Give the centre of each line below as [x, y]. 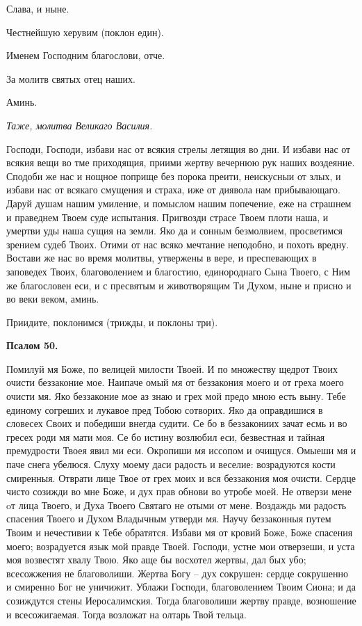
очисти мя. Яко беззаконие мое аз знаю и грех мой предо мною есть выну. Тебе [176, 396]
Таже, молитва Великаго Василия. [80, 125]
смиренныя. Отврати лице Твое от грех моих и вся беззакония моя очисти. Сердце [181, 477]
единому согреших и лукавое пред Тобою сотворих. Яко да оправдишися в [165, 409]
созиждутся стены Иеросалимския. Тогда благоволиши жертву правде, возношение [181, 600]
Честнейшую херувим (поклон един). [85, 32]
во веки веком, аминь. [53, 299]
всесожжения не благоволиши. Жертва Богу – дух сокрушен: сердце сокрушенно [177, 573]
